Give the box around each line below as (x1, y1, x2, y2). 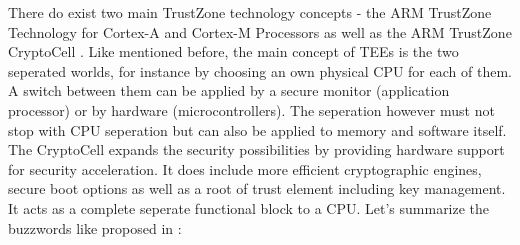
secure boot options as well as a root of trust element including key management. (8, 178, 506, 199)
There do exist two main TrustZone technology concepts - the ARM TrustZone (8, 2, 492, 22)
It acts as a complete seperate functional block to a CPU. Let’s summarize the (8, 197, 490, 218)
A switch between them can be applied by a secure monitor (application (8, 80, 450, 101)
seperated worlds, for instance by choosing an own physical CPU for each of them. (8, 60, 512, 81)
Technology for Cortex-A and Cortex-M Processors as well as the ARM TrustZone (8, 21, 512, 42)
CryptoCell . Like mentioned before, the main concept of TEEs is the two (8, 41, 459, 62)
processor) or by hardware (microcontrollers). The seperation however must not (8, 99, 495, 120)
